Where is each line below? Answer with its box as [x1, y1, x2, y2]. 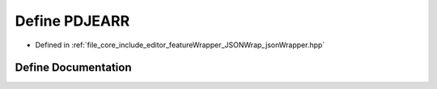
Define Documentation [15, 61, 132, 75]
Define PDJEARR [15, 12, 130, 30]
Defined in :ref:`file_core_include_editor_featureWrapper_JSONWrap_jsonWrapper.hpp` [35, 40, 325, 50]
